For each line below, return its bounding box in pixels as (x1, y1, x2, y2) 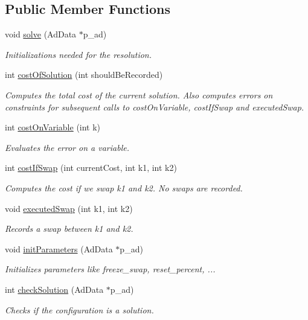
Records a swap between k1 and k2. (5, 222, 133, 235)
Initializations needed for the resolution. (5, 48, 152, 60)
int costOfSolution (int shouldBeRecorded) (5, 68, 163, 81)
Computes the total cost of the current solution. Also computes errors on (5, 88, 273, 101)
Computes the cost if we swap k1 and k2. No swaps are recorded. (5, 181, 243, 194)
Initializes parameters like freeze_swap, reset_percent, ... (5, 263, 216, 275)
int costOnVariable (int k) (5, 121, 101, 133)
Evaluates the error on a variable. (5, 141, 129, 153)
